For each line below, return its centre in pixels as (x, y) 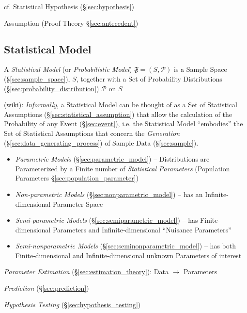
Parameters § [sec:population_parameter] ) (77, 178)
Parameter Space (78, 204)
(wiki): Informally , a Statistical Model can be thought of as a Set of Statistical (121, 105)
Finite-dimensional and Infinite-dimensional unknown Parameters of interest (128, 255)
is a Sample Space (201, 69)
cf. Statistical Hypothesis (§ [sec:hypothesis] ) (69, 6)
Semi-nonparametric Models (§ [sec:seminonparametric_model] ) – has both (125, 246)
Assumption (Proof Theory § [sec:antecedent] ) (71, 23)
